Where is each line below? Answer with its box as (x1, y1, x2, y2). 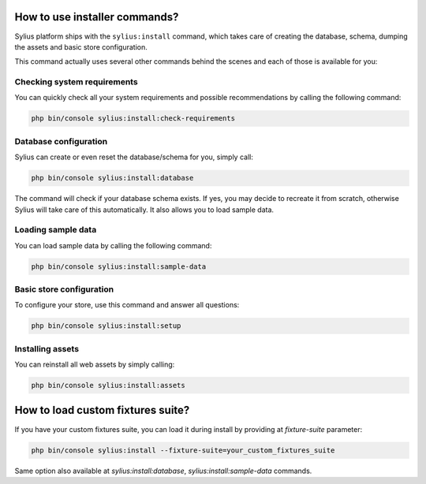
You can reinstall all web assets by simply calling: (14, 359, 175, 370)
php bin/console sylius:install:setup (31, 322, 181, 330)
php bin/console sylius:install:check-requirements (31, 114, 236, 123)
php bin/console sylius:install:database (31, 173, 194, 183)
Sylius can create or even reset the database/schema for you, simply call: (14, 152, 254, 162)
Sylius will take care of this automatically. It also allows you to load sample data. (14, 205, 275, 214)
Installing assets (14, 343, 79, 354)
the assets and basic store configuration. (14, 42, 148, 51)
